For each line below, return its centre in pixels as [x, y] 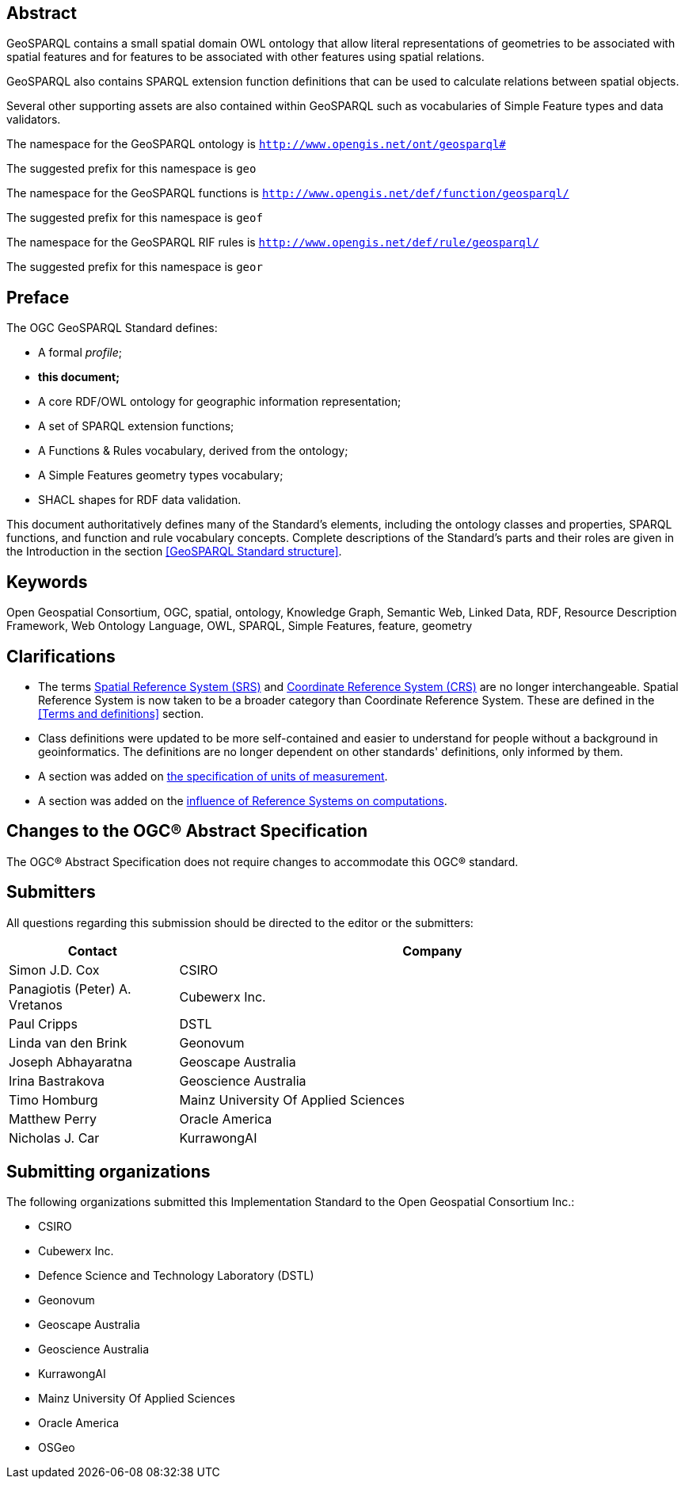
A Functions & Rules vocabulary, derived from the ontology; [193, 451]
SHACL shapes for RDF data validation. [140, 500]
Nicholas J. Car [54, 1138]
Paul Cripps [43, 1023]
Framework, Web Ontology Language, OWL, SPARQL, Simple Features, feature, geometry [240, 626]
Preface [38, 297]
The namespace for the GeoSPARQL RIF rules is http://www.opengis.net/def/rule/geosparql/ [273, 242]
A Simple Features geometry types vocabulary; [161, 475]
